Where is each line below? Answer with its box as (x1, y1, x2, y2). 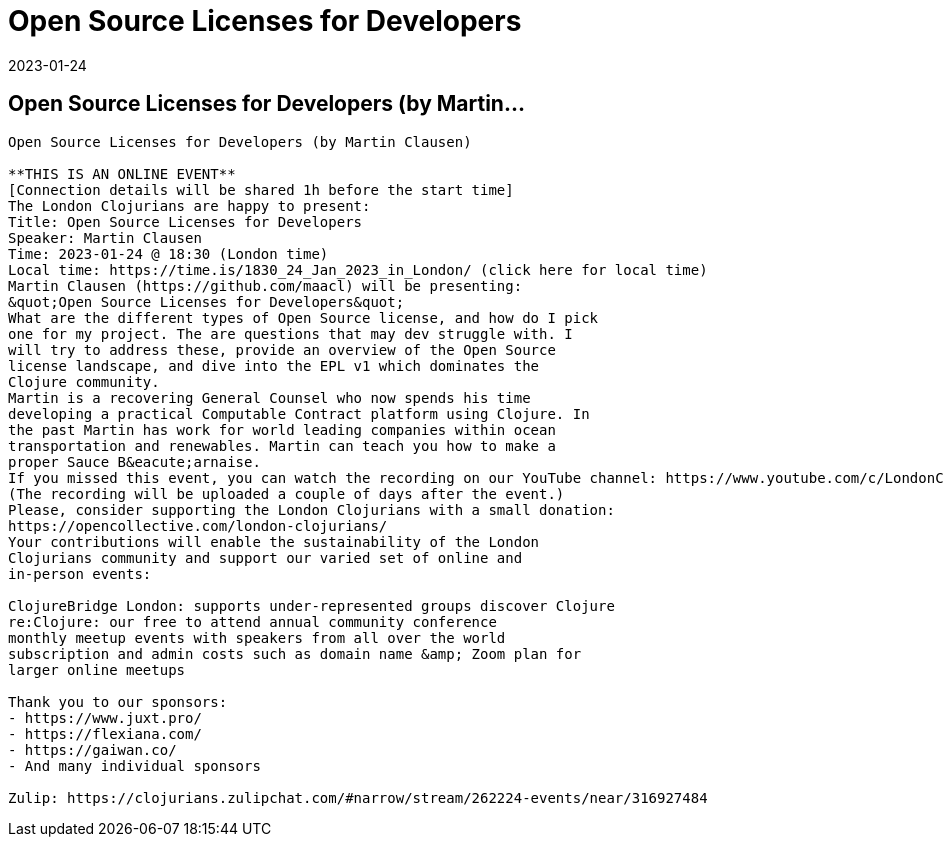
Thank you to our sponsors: (8, 693, 228, 710)
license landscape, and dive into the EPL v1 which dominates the (8, 357, 540, 374)
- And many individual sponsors (8, 757, 261, 774)
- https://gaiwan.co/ (8, 741, 177, 758)
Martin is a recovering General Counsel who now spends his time (8, 389, 531, 406)
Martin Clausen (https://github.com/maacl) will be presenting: (8, 277, 523, 294)
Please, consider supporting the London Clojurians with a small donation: (8, 501, 615, 518)
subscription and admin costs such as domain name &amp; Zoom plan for (8, 645, 582, 662)
